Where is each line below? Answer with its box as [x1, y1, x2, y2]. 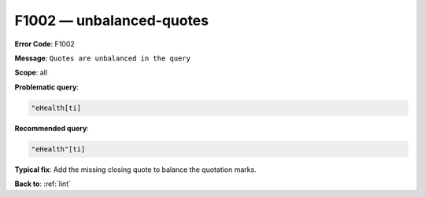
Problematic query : [14, 82, 79, 92]
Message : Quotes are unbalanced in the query [14, 53, 190, 63]
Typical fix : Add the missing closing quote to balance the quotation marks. [14, 165, 257, 174]
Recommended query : [14, 123, 90, 133]
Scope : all [14, 67, 47, 78]
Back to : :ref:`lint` [14, 179, 71, 188]
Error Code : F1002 [14, 39, 75, 49]
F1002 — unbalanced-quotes [14, 12, 209, 29]
